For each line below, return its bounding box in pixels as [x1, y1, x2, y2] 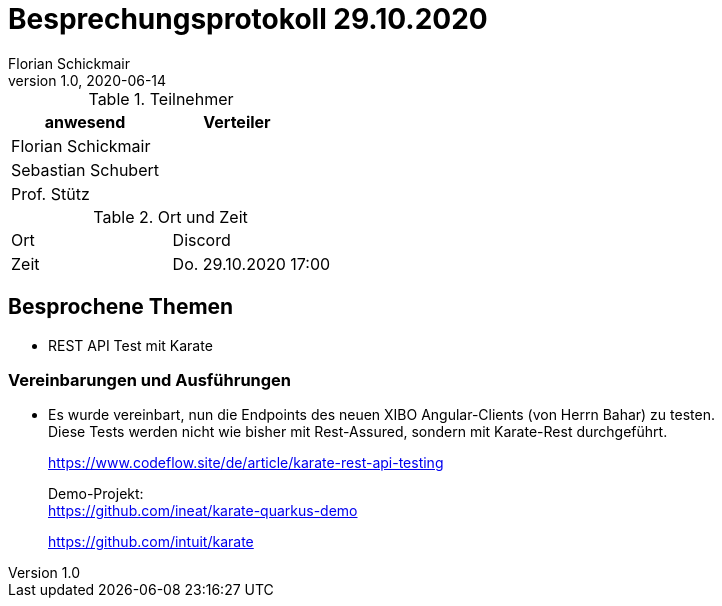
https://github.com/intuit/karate [48, 533, 254, 551]
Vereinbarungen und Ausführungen [8, 369, 292, 390]
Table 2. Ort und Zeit [93, 206, 248, 227]
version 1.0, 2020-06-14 [8, 71, 167, 89]
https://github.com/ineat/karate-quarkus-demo [48, 502, 358, 520]
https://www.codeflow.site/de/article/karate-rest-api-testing [48, 454, 444, 472]
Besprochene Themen [8, 294, 234, 320]
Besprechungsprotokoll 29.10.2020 [8, 2, 488, 36]
